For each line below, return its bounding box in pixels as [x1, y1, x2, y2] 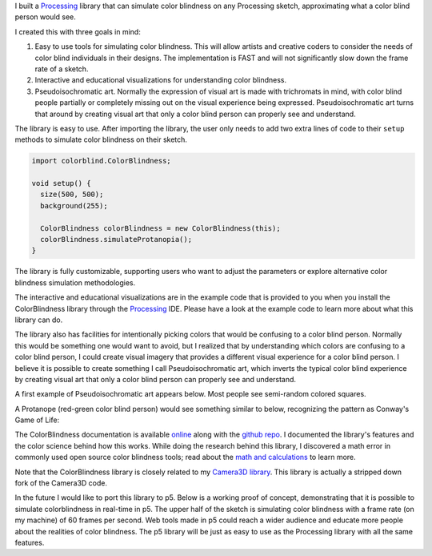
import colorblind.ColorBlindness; [31, 156, 171, 166]
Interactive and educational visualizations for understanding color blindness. [34, 75, 287, 85]
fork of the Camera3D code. [14, 478, 108, 488]
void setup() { [31, 179, 91, 188]
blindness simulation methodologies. [14, 277, 136, 288]
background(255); [40, 201, 108, 210]
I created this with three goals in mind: [14, 26, 142, 36]
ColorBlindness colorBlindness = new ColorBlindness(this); [40, 224, 281, 232]
